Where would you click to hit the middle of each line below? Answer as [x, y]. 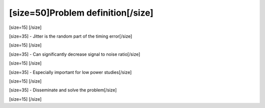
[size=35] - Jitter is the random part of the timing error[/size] [71, 36]
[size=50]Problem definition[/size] [81, 13]
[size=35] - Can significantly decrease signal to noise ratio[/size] [75, 54]
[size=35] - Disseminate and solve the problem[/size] [63, 90]
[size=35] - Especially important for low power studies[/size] [70, 72]
